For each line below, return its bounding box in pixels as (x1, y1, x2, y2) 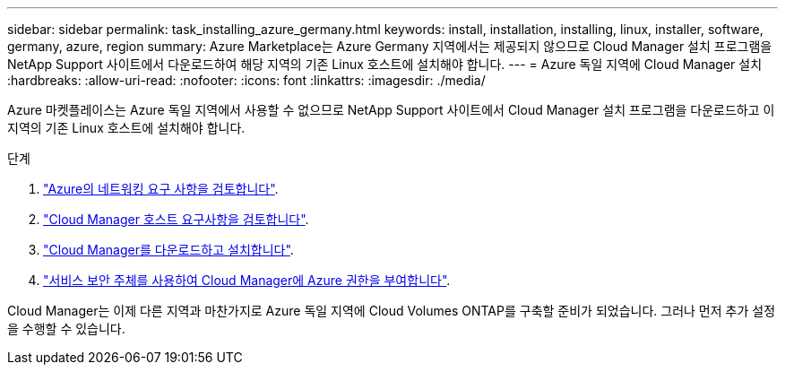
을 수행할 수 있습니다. (7, 321, 125, 336)
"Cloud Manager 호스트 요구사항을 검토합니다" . (43, 212, 309, 227)
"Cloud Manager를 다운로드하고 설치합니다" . (43, 242, 294, 257)
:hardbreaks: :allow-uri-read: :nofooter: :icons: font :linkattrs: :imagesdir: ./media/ (7, 73, 486, 88)
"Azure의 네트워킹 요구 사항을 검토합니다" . (43, 181, 279, 196)
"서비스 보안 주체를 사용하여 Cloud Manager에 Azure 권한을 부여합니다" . (43, 273, 451, 288)
